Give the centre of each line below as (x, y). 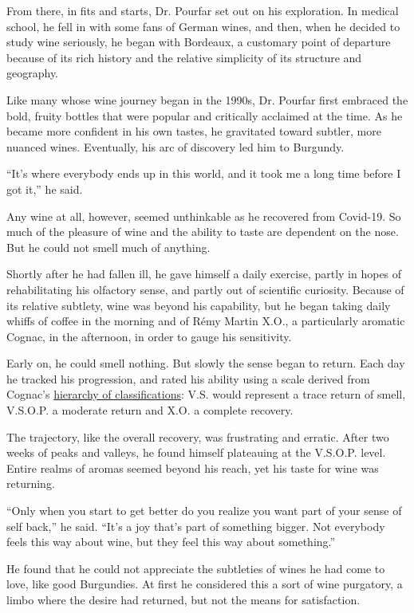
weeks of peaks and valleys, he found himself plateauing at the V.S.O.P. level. (196, 452)
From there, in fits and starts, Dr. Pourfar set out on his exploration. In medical (203, 10)
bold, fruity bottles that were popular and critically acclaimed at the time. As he (205, 115)
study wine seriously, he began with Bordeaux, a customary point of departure (199, 42)
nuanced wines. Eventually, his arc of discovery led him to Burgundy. (175, 146)
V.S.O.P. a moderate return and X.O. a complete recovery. (150, 410)
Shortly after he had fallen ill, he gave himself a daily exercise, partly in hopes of (204, 274)
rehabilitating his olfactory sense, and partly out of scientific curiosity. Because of (205, 289)
